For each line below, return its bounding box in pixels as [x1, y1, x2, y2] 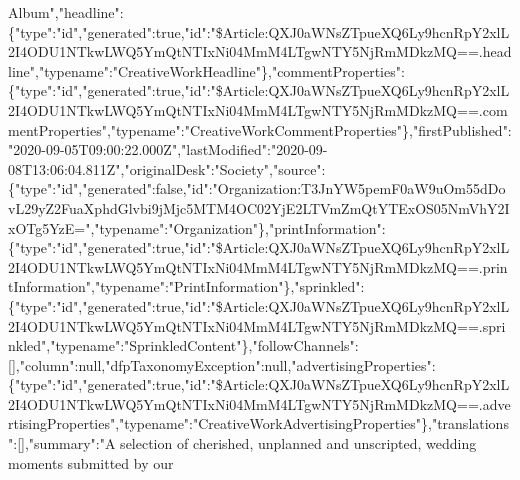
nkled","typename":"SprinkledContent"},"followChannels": [8, 335, 359, 356]
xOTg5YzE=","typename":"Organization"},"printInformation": [8, 217, 386, 238]
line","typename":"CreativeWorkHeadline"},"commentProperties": [8, 60, 405, 81]
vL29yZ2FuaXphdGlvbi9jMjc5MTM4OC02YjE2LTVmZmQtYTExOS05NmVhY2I [8, 197, 510, 218]
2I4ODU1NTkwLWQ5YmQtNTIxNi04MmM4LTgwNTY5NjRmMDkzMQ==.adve [8, 393, 511, 414]
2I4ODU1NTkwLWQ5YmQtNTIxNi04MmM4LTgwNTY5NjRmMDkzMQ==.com [8, 99, 508, 120]
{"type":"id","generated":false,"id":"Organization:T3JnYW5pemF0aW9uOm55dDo [8, 178, 506, 199]
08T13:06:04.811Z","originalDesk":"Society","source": [8, 158, 326, 179]
